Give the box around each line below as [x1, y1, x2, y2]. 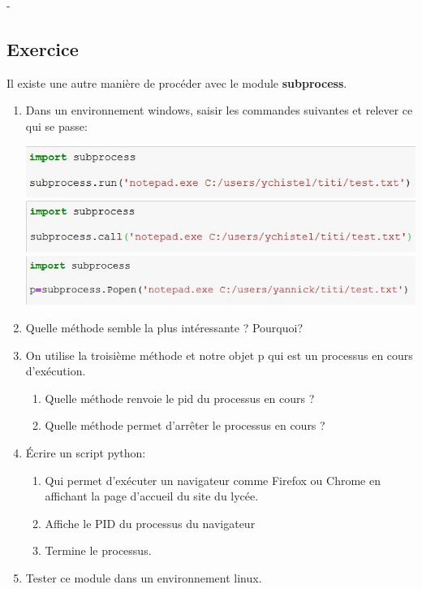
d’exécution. [25, 362, 86, 379]
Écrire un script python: [25, 444, 146, 461]
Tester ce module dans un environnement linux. [25, 569, 262, 586]
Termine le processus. [45, 542, 152, 559]
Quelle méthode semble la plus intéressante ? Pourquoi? [25, 318, 304, 336]
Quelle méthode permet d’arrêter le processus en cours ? [45, 417, 325, 434]
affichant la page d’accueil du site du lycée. [45, 487, 259, 505]
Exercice [6, 36, 79, 61]
